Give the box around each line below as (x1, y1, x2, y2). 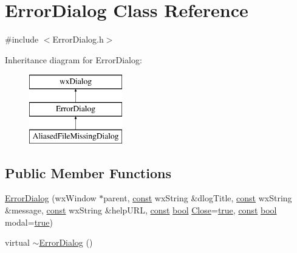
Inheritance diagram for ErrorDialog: (5, 53, 142, 66)
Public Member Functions (5, 163, 171, 182)
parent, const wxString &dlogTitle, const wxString (103, 192, 292, 204)
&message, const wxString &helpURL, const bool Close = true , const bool (5, 204, 277, 217)
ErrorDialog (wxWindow (5, 192, 97, 204)
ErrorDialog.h (52, 33, 104, 46)
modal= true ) (5, 215, 53, 228)
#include (5, 33, 39, 46)
